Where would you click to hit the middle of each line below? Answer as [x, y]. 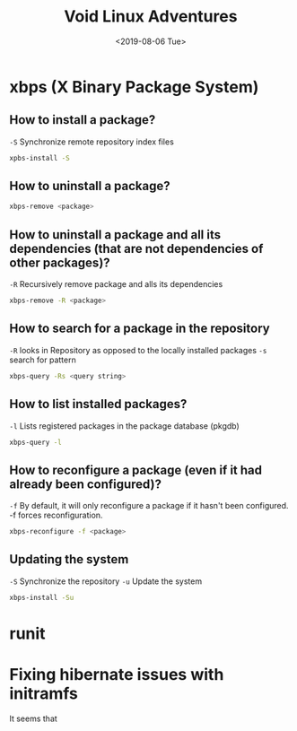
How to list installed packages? [98, 404]
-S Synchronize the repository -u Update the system [106, 581]
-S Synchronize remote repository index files [92, 142]
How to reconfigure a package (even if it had [136, 470]
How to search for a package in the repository [140, 329]
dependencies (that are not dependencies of [136, 248]
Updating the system [69, 559]
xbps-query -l [36, 442]
